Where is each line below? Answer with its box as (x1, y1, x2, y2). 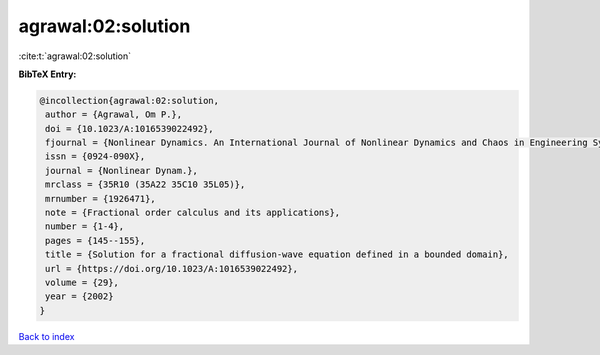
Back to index (18, 330, 75, 342)
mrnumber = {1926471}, (45, 193, 157, 204)
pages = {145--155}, (45, 235, 146, 246)
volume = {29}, (45, 277, 120, 288)
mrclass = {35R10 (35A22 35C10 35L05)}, (45, 179, 246, 190)
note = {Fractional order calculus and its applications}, (45, 207, 341, 219)
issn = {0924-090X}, (45, 151, 146, 162)
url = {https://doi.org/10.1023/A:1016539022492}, (45, 263, 299, 274)
